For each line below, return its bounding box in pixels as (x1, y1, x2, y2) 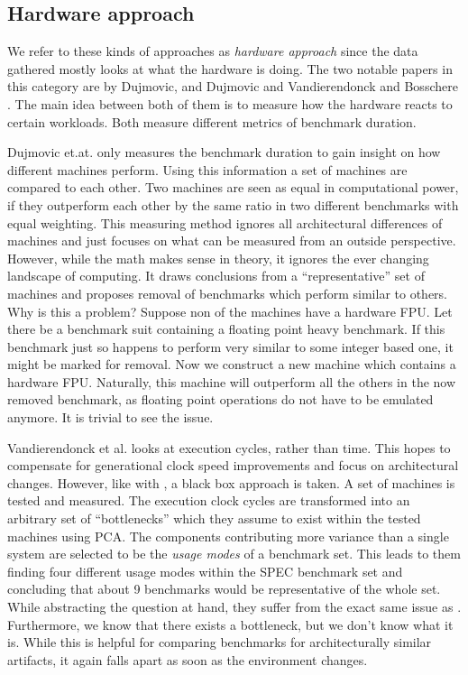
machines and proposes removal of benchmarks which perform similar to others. (7, 283, 447, 302)
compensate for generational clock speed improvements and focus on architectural (7, 456, 459, 475)
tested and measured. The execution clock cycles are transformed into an (7, 491, 410, 510)
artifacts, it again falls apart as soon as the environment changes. (7, 650, 368, 669)
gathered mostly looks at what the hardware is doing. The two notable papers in (7, 59, 453, 78)
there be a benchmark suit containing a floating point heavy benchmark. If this (7, 319, 445, 338)
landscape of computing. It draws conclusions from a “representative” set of (7, 266, 425, 285)
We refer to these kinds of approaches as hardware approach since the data (7, 42, 418, 60)
